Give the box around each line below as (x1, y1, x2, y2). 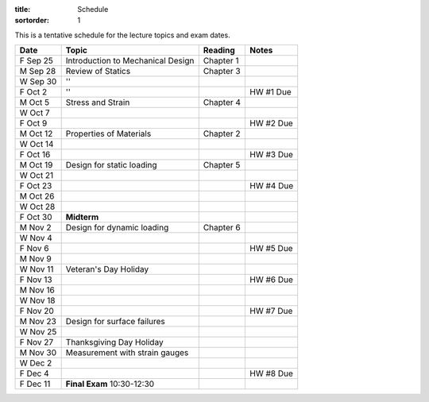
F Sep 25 (19, 56, 53, 67)
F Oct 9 (19, 118, 48, 129)
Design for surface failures (65, 316, 166, 327)
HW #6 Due (249, 274, 294, 285)
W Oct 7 (19, 107, 51, 118)
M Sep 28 (19, 66, 56, 77)
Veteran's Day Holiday (65, 264, 149, 275)
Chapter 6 (203, 222, 242, 234)
